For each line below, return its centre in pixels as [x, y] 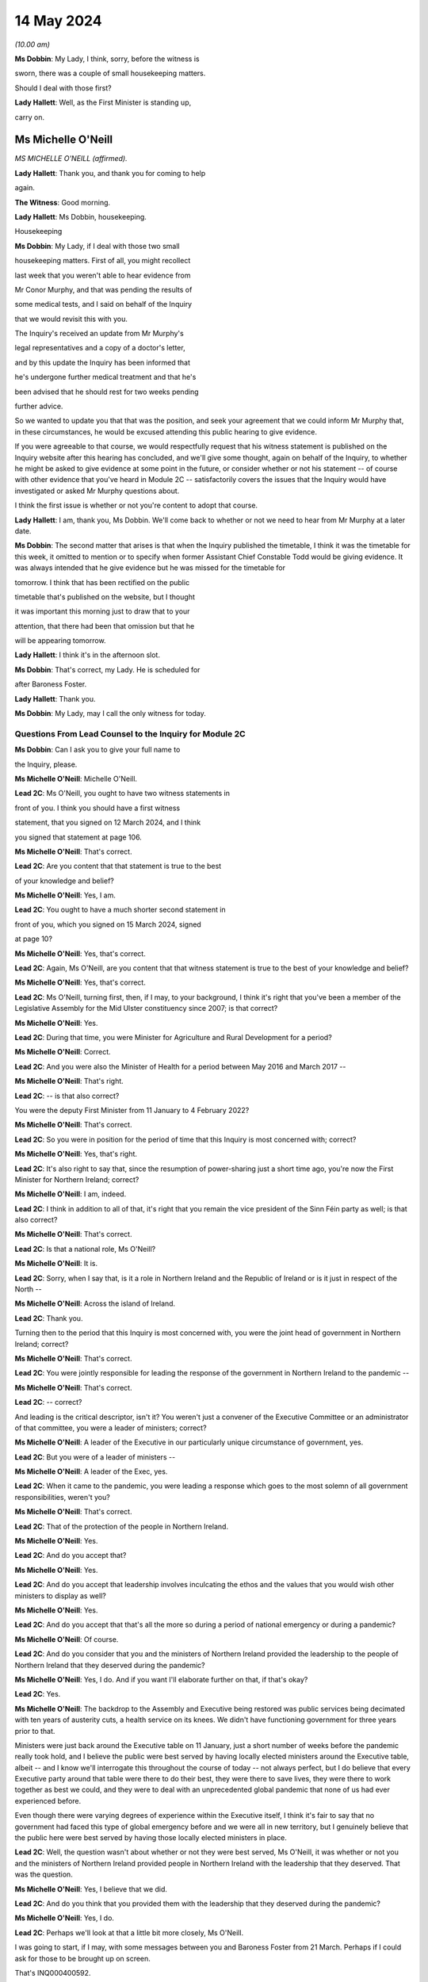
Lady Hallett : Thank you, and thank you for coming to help [110, 173]
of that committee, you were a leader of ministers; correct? [111, 1428]
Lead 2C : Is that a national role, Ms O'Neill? [85, 1249]
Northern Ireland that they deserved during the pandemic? [110, 1665]
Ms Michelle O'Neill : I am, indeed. [71, 1194]
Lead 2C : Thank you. [49, 1318]
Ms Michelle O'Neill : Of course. [67, 1639]
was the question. [44, 1874]
